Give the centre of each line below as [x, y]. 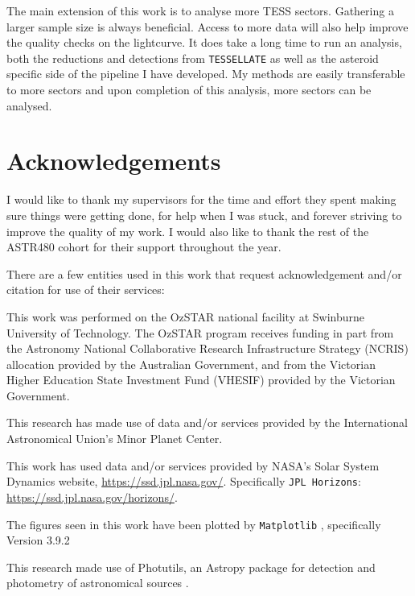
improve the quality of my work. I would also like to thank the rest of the [188, 231]
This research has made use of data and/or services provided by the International [207, 422]
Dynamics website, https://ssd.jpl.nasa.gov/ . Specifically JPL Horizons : [184, 481]
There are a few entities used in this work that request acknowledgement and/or [204, 273]
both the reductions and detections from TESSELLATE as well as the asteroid [193, 58]
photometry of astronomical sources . [98, 583]
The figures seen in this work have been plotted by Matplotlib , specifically [194, 524]
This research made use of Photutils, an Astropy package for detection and [191, 567]
